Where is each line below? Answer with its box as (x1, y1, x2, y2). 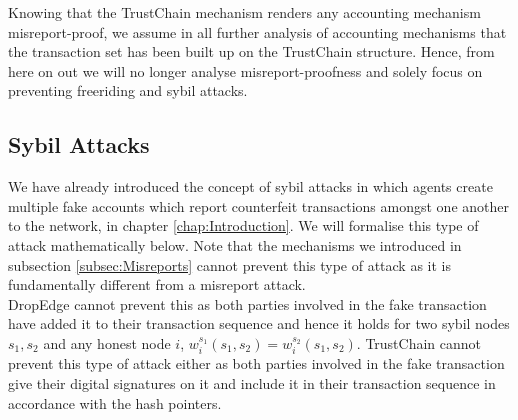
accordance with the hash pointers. (8, 392, 222, 413)
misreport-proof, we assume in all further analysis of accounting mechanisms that (8, 21, 507, 42)
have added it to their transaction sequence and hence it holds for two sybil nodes (8, 313, 510, 334)
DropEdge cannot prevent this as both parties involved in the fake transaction (8, 293, 487, 314)
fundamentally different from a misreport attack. (8, 274, 306, 295)
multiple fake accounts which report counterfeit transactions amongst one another (8, 195, 510, 216)
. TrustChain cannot (356, 332, 482, 353)
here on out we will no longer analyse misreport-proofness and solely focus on (8, 60, 483, 81)
